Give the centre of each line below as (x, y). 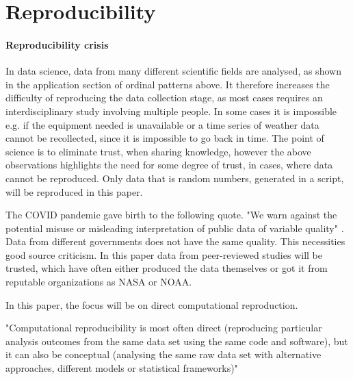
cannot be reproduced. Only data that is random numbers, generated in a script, (175, 178)
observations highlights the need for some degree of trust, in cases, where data (169, 165)
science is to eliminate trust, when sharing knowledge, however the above (158, 151)
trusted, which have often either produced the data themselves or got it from (167, 268)
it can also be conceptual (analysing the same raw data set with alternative (164, 354)
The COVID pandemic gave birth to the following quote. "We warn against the (171, 215)
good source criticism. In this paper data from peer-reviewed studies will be (164, 254)
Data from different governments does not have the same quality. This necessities (175, 241)
